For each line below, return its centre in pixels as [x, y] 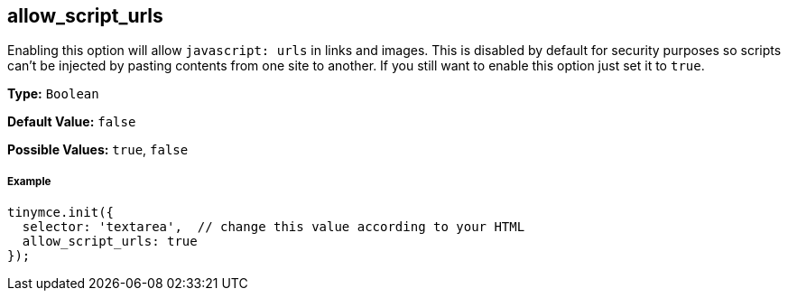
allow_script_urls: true [110, 242]
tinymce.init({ [61, 213]
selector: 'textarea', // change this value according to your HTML [273, 227]
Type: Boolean [53, 94]
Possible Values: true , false [98, 150]
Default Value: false [72, 122]
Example [29, 181]
